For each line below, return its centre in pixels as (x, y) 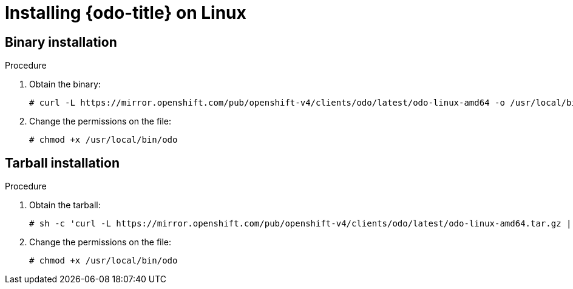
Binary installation (61, 42)
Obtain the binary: (65, 84)
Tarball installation (62, 163)
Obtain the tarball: (65, 205)
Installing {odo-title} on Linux (126, 13)
